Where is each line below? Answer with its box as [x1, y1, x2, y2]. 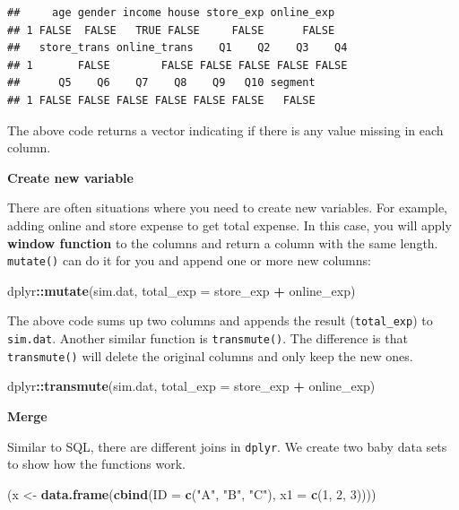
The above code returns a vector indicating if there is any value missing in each [7, 120, 444, 139]
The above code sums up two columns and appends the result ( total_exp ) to [7, 311, 433, 330]
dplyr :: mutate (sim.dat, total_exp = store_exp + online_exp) [7, 281, 356, 299]
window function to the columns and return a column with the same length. [7, 233, 438, 252]
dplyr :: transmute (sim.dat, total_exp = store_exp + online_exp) [7, 376, 376, 395]
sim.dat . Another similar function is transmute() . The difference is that [7, 329, 408, 348]
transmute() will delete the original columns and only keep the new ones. [7, 346, 413, 365]
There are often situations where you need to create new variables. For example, [7, 198, 448, 217]
